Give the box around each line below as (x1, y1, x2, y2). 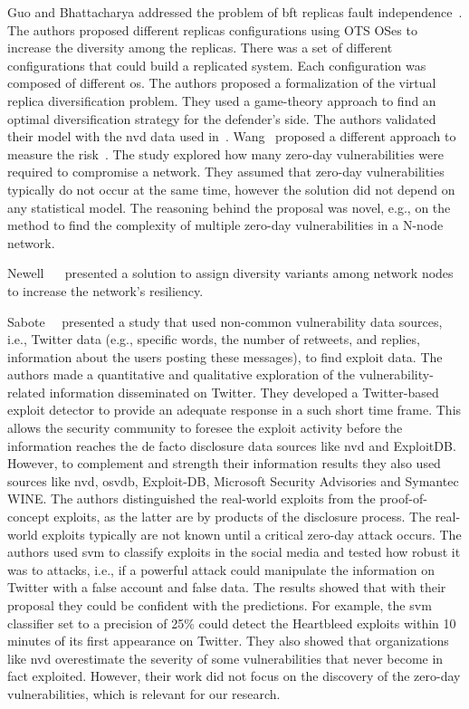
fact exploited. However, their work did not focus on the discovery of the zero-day (7, 666, 461, 685)
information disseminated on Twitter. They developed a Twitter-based (49, 382, 439, 401)
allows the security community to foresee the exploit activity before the (7, 418, 403, 437)
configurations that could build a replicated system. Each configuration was (7, 55, 426, 74)
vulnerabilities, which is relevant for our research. (7, 684, 281, 703)
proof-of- (379, 489, 427, 508)
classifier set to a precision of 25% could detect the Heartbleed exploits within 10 (7, 613, 456, 632)
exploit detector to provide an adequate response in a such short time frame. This (7, 400, 462, 419)
